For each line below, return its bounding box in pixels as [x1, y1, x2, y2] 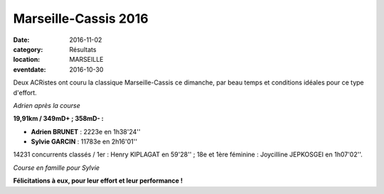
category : [13, 45, 43, 53]
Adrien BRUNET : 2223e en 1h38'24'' [31, 127, 141, 136]
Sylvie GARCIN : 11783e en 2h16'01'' [31, 137, 138, 146]
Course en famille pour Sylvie [13, 163, 100, 172]
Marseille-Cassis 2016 [13, 11, 149, 26]
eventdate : [13, 65, 46, 74]
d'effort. [13, 88, 37, 97]
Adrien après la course [13, 101, 81, 109]
